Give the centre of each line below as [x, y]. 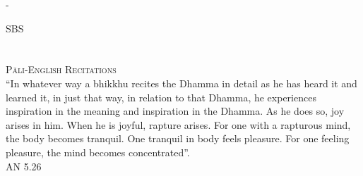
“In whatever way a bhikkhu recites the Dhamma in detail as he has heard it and [181, 83]
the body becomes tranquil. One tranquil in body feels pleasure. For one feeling [178, 138]
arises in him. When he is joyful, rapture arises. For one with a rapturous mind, [178, 124]
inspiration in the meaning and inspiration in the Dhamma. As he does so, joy [175, 111]
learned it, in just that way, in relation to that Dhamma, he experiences [161, 97]
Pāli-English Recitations [61, 69]
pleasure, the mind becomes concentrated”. [98, 152]
